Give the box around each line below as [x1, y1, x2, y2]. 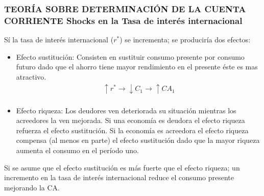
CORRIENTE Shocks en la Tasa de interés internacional [4, 14, 243, 27]
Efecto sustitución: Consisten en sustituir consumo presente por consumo [16, 51, 245, 62]
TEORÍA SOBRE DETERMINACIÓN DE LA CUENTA [4, 2, 246, 15]
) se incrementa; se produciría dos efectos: [119, 34, 251, 45]
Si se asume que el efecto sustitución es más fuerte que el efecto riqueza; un [4, 162, 240, 173]
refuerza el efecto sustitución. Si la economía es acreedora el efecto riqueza [16, 125, 249, 135]
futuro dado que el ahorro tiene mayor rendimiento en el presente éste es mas [16, 61, 258, 72]
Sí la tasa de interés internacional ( [4, 34, 114, 45]
